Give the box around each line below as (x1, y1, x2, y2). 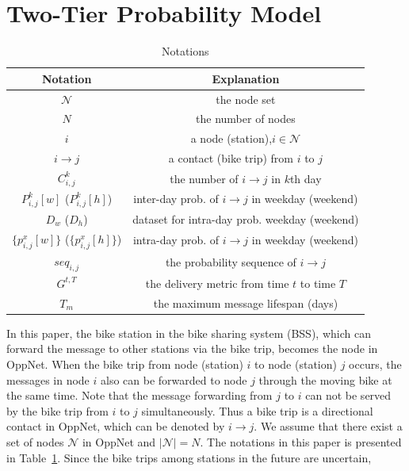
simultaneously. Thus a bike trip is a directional (141, 402, 373, 419)
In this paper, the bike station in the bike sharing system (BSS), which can (6, 324, 371, 341)
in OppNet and (82, 433, 156, 450)
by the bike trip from (6, 402, 109, 419)
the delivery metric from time (145, 274, 289, 291)
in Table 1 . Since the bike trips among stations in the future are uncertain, (6, 449, 372, 465)
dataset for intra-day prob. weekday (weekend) (132, 210, 359, 227)
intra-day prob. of (132, 232, 220, 248)
